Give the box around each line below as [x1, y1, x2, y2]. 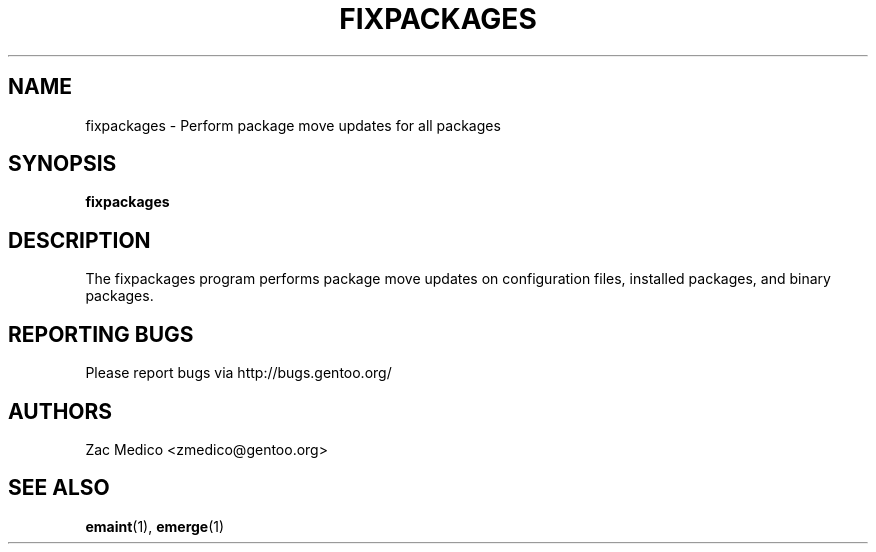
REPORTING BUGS [8, 321, 194, 347]
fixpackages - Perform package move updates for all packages [85, 116, 501, 134]
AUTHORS [8, 398, 113, 424]
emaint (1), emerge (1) [85, 517, 225, 535]
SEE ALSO [8, 475, 110, 501]
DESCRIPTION [8, 227, 151, 253]
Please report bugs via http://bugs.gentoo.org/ [85, 364, 392, 382]
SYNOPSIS [8, 151, 117, 177]
